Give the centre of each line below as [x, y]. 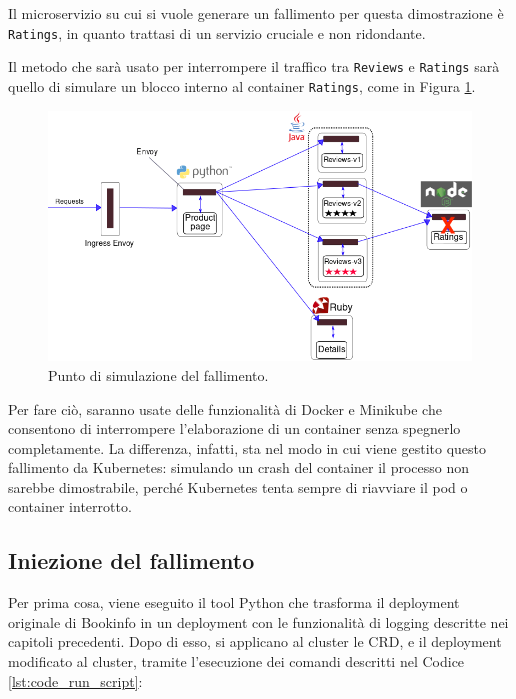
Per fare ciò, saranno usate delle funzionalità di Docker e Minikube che [225, 408]
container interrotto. [70, 506]
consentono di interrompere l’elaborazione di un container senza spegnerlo [234, 428]
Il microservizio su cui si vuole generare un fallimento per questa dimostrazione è [256, 13]
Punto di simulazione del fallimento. [158, 374]
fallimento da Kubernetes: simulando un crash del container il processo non [239, 467]
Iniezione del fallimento [131, 560]
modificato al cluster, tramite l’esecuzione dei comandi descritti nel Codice [236, 661]
